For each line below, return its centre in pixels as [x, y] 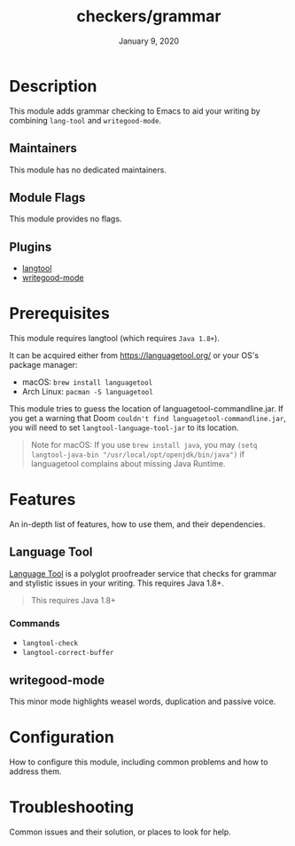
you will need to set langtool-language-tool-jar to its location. [124, 427]
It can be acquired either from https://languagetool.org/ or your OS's [134, 355]
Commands [35, 623]
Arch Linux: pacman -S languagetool [87, 392]
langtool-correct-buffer [68, 653]
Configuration [62, 737]
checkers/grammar [149, 16]
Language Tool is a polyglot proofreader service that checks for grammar [143, 573]
